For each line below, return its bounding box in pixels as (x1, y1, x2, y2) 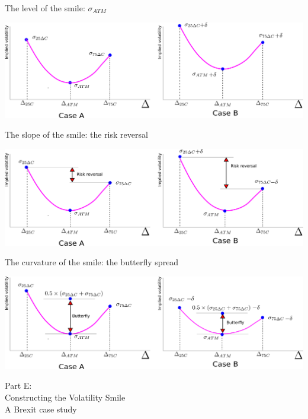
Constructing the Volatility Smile (5, 391, 126, 404)
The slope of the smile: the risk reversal (5, 128, 148, 141)
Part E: (5, 379, 32, 392)
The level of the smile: (5, 2, 85, 14)
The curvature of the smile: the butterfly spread (5, 256, 179, 268)
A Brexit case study (5, 402, 77, 415)
